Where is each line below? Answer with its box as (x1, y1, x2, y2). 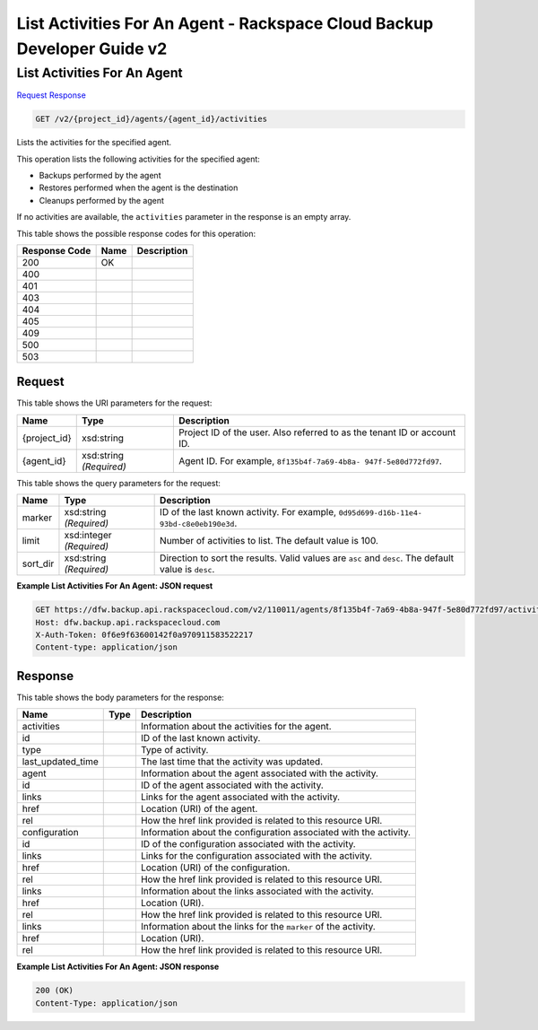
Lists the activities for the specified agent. (16, 137, 172, 148)
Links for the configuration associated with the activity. (140, 850, 372, 862)
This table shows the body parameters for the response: (16, 692, 224, 703)
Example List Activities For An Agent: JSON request (16, 580, 213, 591)
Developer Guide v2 (16, 39, 168, 58)
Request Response (16, 90, 87, 100)
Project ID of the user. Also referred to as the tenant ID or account (178, 426, 456, 439)
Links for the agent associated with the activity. (140, 790, 341, 803)
